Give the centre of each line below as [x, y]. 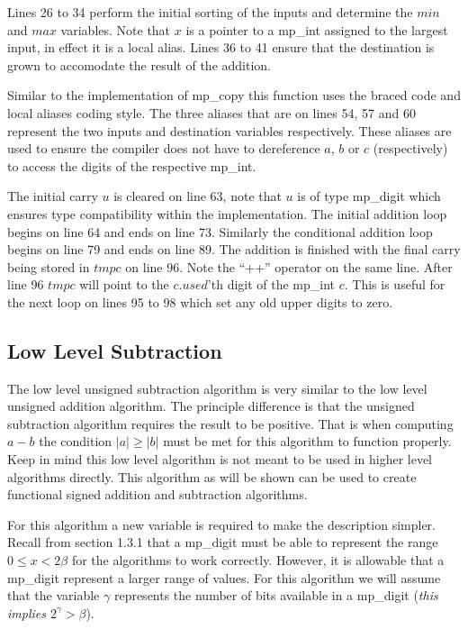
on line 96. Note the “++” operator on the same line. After [289, 266]
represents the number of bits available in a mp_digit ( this [276, 595]
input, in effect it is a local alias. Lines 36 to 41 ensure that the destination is [221, 47]
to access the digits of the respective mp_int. [132, 165]
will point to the [124, 284]
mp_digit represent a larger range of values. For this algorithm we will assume [224, 577]
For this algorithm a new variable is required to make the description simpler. [221, 524]
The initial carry [53, 196]
